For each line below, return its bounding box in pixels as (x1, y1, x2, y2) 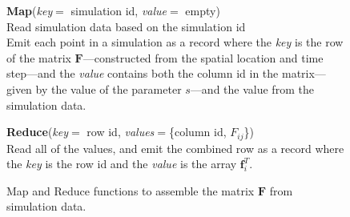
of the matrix (6, 49, 71, 66)
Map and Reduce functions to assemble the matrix (6, 182, 255, 199)
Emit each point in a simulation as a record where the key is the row (6, 34, 344, 50)
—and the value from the (190, 80, 314, 97)
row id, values (86, 123, 155, 140)
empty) (185, 2, 220, 18)
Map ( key (6, 2, 53, 18)
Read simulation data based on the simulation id (6, 18, 246, 34)
